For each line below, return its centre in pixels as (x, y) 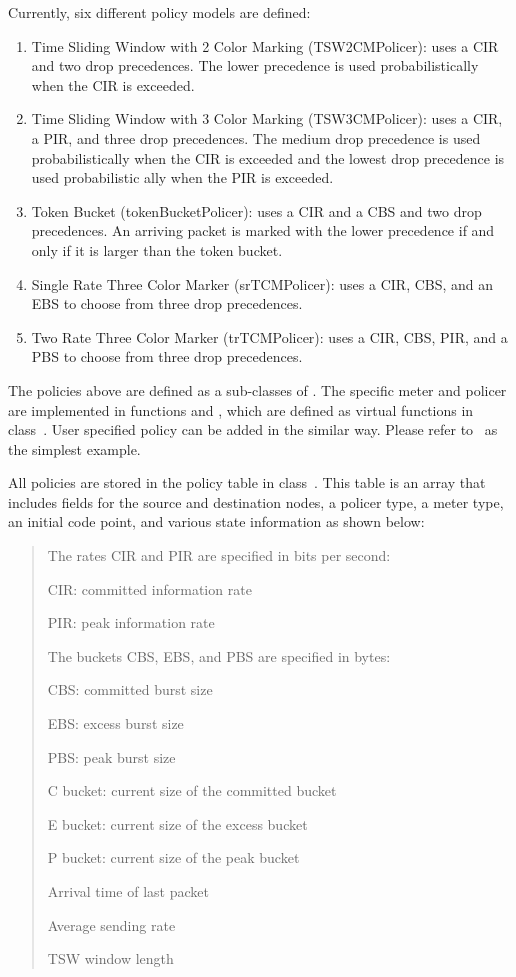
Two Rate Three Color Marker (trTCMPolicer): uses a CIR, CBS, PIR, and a (269, 336)
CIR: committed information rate (149, 588)
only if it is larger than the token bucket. (157, 249)
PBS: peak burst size (111, 756)
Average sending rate (111, 924)
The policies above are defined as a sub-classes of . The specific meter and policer (257, 389)
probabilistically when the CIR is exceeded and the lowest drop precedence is (268, 157)
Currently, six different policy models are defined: (159, 12)
